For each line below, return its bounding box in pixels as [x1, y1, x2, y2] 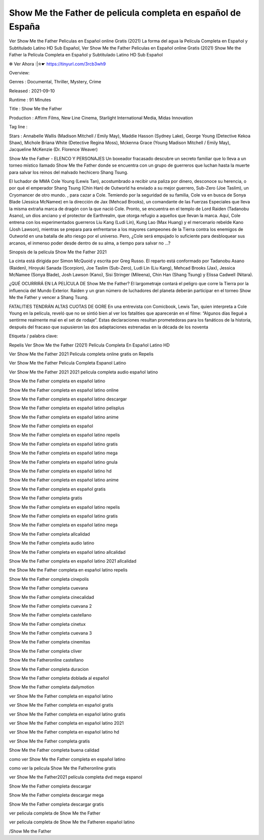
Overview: [9, 70, 30, 75]
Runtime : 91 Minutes [9, 97, 51, 103]
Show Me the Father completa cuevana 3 [9, 630, 92, 636]
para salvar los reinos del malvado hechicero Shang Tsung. [9, 169, 129, 175]
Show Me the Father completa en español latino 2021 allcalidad [9, 558, 137, 564]
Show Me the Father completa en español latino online [9, 387, 119, 393]
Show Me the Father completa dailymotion [9, 684, 95, 690]
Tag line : [9, 124, 28, 130]
